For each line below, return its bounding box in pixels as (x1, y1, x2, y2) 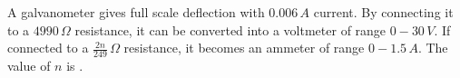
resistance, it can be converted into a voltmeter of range (74, 20, 387, 39)
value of (7, 56, 51, 75)
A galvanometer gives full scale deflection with (7, 3, 265, 21)
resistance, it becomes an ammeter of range (123, 38, 365, 57)
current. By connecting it (313, 3, 454, 21)
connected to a (7, 38, 89, 57)
